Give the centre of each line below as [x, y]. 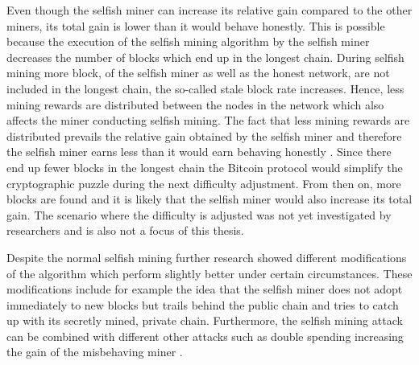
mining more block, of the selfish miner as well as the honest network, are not [198, 73]
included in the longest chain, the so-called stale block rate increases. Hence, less [205, 88]
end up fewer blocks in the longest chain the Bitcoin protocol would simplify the [205, 167]
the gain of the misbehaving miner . [95, 352]
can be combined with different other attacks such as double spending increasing [205, 336]
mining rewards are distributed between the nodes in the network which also [195, 104]
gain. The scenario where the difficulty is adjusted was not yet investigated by [199, 214]
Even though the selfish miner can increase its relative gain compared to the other [209, 10]
